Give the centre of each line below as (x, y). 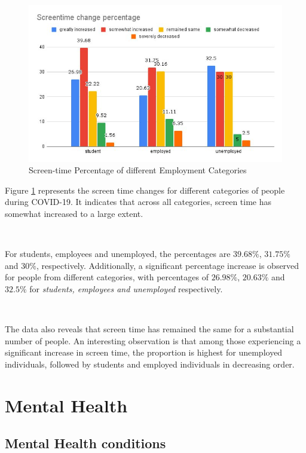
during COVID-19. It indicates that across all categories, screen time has (138, 202)
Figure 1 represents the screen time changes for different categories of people (145, 190)
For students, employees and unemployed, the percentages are (118, 254)
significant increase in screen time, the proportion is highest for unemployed (144, 352)
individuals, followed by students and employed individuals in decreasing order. (150, 364)
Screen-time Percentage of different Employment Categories (138, 170)
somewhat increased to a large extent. (74, 213)
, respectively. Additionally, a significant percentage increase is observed (168, 265)
